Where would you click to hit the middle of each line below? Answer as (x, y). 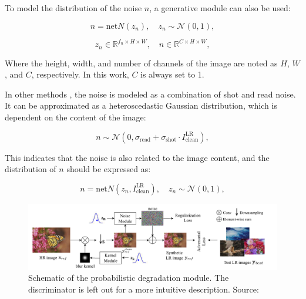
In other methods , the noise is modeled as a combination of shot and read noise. (150, 94)
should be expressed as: (109, 169)
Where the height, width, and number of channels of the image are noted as (141, 63)
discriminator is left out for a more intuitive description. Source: (144, 289)
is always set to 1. (172, 74)
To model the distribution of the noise (73, 8)
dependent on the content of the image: (75, 117)
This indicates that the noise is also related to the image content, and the (137, 157)
